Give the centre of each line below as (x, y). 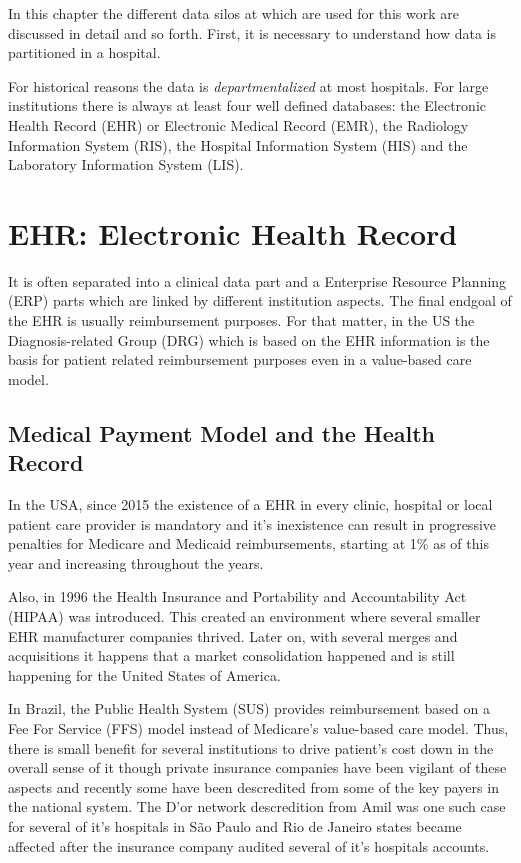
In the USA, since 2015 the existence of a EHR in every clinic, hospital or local (250, 504)
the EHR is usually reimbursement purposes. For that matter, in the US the (241, 320)
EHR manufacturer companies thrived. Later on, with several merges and (233, 635)
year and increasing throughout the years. (136, 562)
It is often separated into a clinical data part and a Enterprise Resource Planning (257, 280)
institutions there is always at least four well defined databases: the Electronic (247, 105)
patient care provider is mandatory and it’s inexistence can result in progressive (252, 523)
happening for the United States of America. (144, 674)
